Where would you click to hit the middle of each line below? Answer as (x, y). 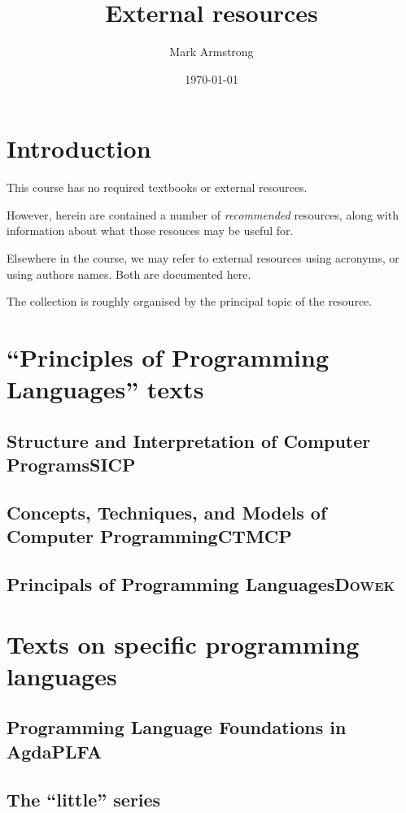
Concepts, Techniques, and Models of (167, 512)
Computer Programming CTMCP (149, 536)
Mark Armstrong (212, 52)
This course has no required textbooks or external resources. (157, 187)
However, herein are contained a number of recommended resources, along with (203, 214)
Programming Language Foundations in (177, 727)
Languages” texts (105, 389)
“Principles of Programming (168, 357)
